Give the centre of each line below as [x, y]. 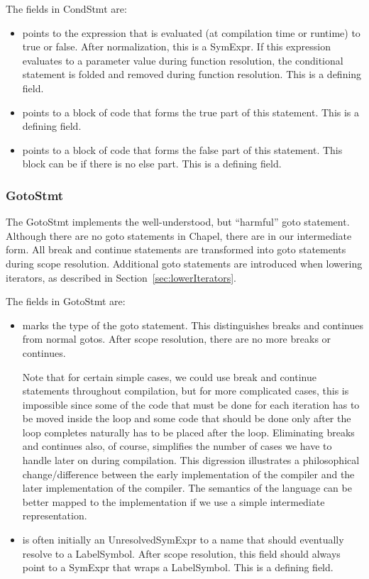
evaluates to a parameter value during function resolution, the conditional [183, 60]
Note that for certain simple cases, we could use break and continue [169, 376]
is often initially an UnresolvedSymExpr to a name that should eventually [183, 540]
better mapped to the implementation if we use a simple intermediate [174, 501]
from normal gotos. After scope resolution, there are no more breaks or [177, 339]
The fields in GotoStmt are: [66, 301]
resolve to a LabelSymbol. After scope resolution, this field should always [181, 553]
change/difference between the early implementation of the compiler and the [188, 474]
